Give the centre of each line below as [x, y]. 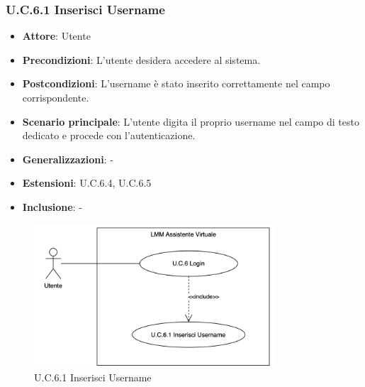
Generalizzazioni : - [68, 159]
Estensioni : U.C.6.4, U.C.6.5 [87, 183]
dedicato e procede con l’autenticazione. [109, 135]
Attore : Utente [56, 36]
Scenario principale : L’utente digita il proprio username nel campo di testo [191, 121]
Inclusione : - [52, 206]
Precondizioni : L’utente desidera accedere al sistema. [141, 59]
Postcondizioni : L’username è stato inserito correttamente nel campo [176, 83]
